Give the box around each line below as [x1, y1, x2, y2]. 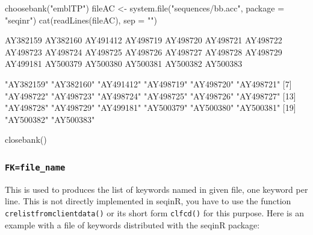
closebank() [5, 133, 47, 146]
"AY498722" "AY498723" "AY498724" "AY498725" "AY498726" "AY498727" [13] [5, 89, 296, 102]
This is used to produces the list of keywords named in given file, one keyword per [5, 183, 308, 195]
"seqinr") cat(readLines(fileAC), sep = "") [5, 13, 157, 26]
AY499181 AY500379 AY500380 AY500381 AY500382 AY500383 [5, 57, 243, 70]
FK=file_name [5, 162, 66, 172]
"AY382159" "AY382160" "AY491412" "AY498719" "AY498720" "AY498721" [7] [5, 77, 292, 90]
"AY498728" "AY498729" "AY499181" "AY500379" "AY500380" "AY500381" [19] [5, 101, 296, 114]
